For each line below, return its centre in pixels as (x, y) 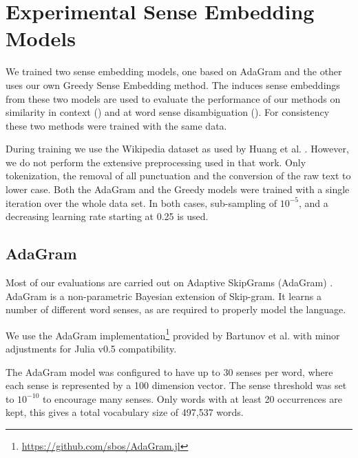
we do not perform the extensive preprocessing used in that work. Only (156, 162)
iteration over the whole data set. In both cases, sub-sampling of (141, 202)
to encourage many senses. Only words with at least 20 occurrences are (192, 398)
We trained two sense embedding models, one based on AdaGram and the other (174, 71)
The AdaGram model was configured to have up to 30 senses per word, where (169, 371)
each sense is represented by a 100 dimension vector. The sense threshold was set (176, 385)
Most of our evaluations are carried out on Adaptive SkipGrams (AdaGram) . (169, 282)
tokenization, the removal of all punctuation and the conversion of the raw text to (178, 176)
